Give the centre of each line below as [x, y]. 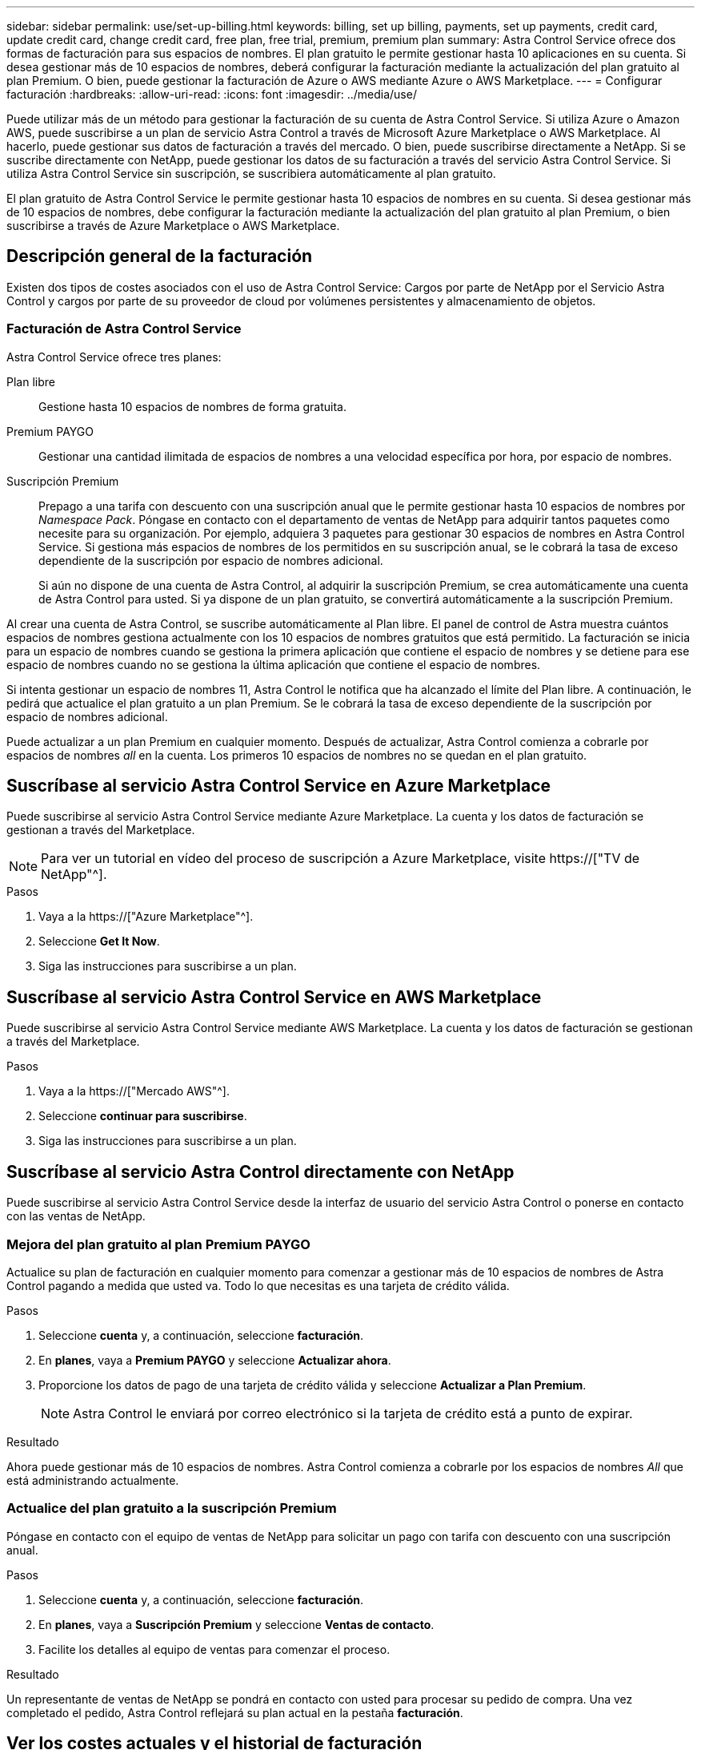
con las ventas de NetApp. [76, 1216]
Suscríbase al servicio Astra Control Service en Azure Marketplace [279, 786]
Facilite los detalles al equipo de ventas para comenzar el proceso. [214, 1649]
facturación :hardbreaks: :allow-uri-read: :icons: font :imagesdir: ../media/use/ [212, 94]
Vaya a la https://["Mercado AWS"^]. [134, 1091]
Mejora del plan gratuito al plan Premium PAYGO [158, 1244]
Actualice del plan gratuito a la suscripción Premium [172, 1508]
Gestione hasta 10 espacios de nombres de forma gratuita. [193, 406]
